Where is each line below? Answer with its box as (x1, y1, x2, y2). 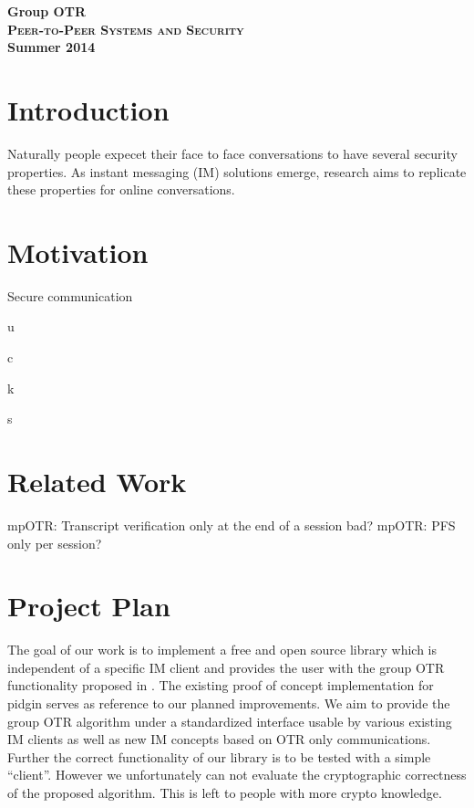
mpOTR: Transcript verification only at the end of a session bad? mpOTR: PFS (7, 515, 456, 534)
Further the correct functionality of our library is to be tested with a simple (7, 747, 431, 766)
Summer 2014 (7, 37, 96, 57)
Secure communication (7, 286, 133, 305)
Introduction (7, 90, 170, 128)
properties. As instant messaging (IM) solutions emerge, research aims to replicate (7, 162, 467, 181)
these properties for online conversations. (7, 180, 235, 199)
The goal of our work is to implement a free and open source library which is (7, 640, 438, 659)
